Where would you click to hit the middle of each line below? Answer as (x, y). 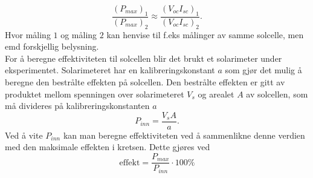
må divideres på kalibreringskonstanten (77, 106)
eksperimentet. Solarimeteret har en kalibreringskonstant (110, 70)
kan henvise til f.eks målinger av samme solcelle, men (205, 34)
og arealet (216, 94)
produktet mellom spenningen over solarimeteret (95, 94)
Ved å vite (24, 135)
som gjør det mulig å (263, 70)
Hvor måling (28, 34)
